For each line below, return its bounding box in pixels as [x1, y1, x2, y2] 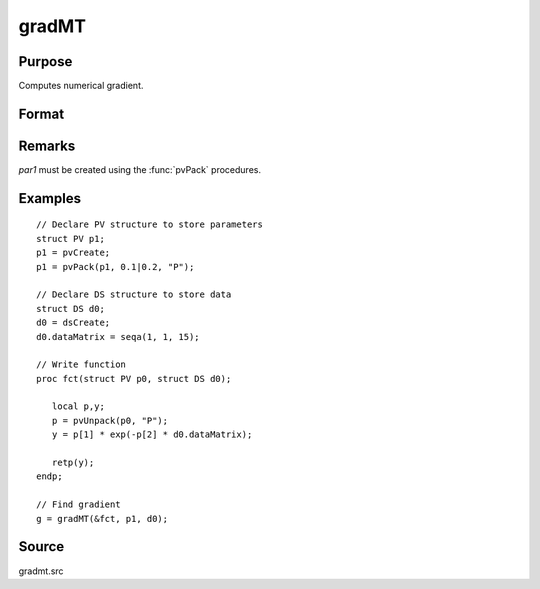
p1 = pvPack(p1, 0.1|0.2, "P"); [36, 261, 195, 272]
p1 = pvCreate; [36, 247, 111, 259]
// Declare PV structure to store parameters [36, 219, 264, 230]
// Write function [36, 359, 127, 370]
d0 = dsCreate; [36, 317, 111, 329]
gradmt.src [18, 565, 64, 577]
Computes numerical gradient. [18, 80, 144, 92]
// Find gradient [36, 499, 121, 510]
